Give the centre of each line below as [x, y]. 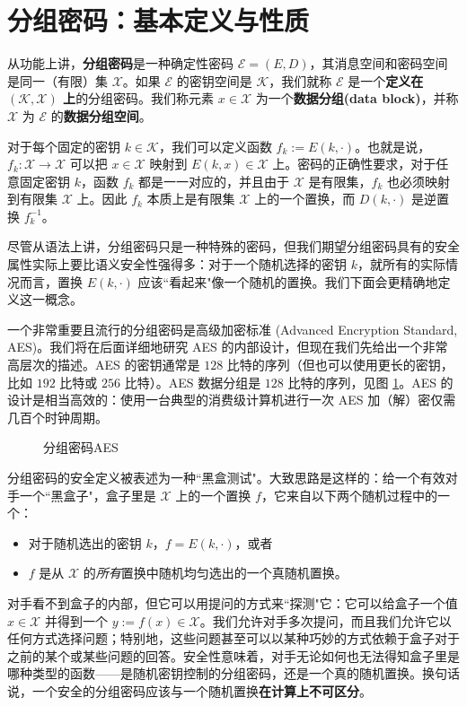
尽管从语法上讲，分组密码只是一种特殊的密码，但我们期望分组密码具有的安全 [233, 246]
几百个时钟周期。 [57, 417]
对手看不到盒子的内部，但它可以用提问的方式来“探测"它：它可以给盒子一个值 [233, 602]
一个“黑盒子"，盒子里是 [88, 495]
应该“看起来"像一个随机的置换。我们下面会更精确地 [288, 281]
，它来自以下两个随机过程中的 [349, 495]
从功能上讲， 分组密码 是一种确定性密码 [120, 63]
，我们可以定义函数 [215, 146]
